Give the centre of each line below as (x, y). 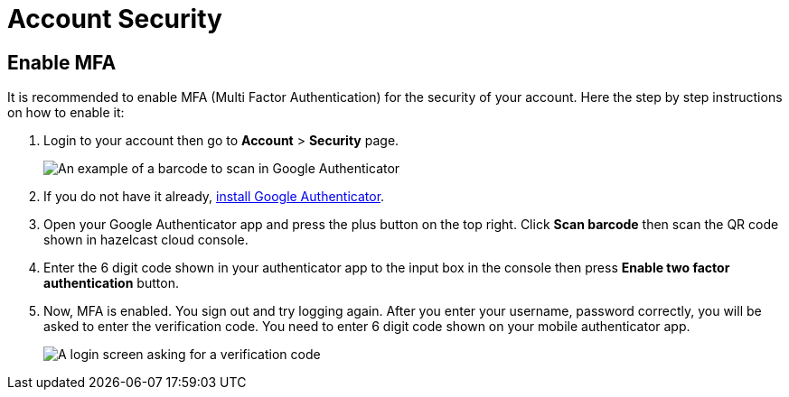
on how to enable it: (66, 113)
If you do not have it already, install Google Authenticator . (214, 197)
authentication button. (111, 283)
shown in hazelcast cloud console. (146, 240)
